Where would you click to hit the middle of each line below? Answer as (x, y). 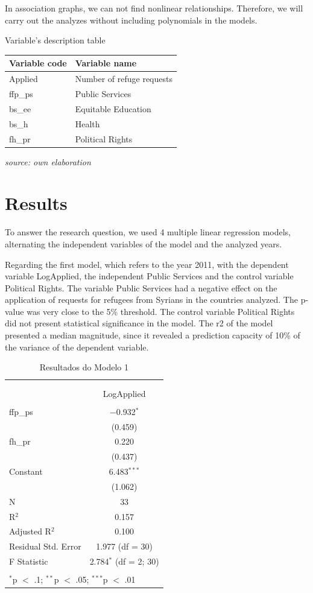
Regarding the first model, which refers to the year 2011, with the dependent (147, 264)
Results (36, 203)
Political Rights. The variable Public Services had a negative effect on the (141, 287)
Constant (26, 471)
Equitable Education (113, 108)
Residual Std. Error (45, 546)
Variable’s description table (55, 40)
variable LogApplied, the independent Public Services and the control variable (149, 276)
